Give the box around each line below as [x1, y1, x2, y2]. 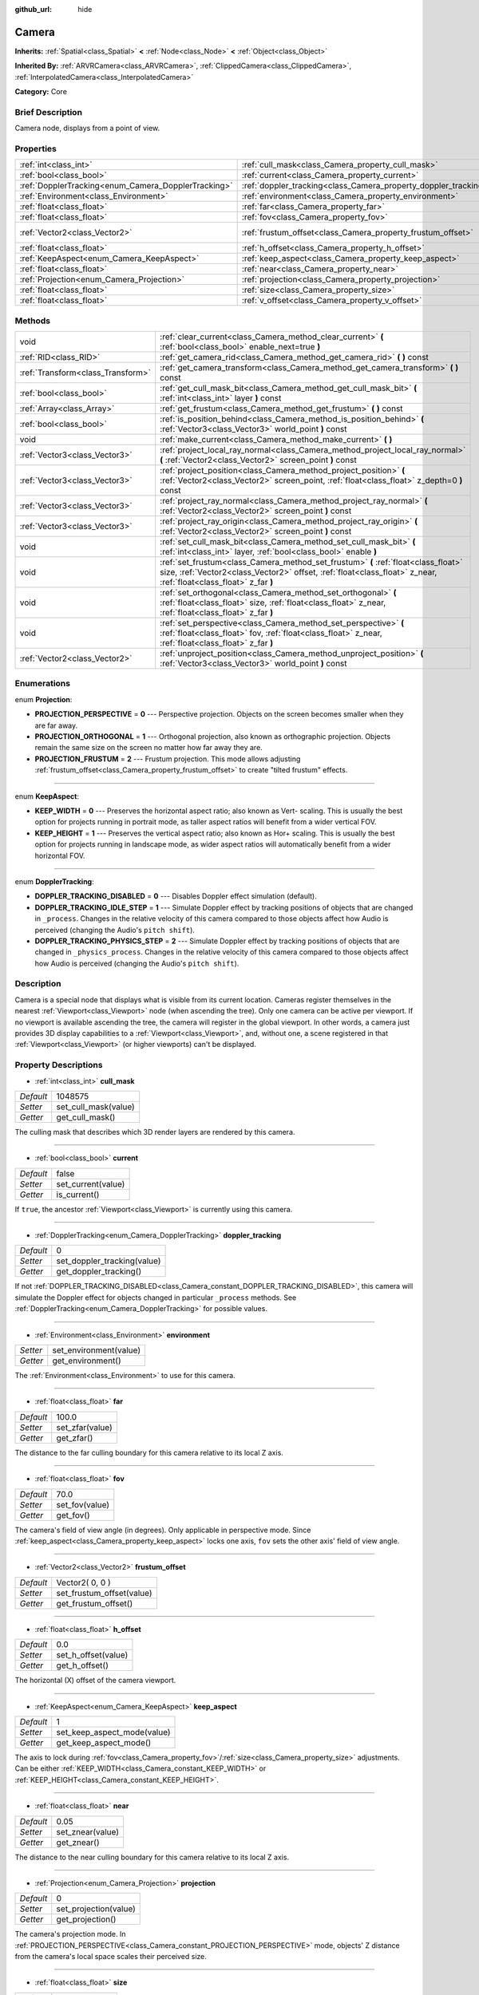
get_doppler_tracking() [56, 1266, 142, 1277]
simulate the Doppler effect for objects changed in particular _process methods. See [14, 1293, 297, 1302]
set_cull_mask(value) [56, 1101, 135, 1112]
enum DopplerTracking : [14, 876, 95, 886]
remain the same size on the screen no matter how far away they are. [34, 743, 263, 753]
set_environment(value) [52, 1345, 141, 1356]
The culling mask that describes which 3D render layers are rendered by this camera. [14, 1127, 295, 1136]
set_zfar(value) [56, 1421, 113, 1432]
